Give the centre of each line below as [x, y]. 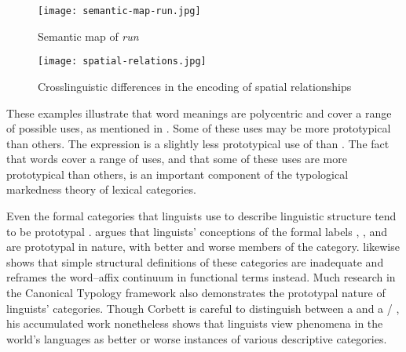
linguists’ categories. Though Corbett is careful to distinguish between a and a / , [203, 308]
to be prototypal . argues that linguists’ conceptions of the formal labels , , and [197, 231]
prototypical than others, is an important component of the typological [177, 174]
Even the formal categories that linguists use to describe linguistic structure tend [201, 216]
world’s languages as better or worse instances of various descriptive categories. [197, 338]
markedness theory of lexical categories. [101, 189]
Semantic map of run [88, 36]
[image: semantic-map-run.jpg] [119, 11]
